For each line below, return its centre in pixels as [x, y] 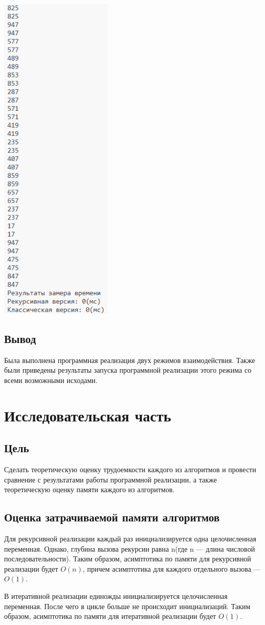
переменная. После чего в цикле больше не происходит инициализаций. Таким [127, 606]
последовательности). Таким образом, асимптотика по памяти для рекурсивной [128, 559]
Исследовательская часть [88, 415]
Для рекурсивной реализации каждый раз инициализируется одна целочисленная [130, 538]
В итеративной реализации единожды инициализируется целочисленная [116, 596]
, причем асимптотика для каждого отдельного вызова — [172, 568]
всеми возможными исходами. [51, 380]
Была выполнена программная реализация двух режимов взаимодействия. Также [130, 360]
